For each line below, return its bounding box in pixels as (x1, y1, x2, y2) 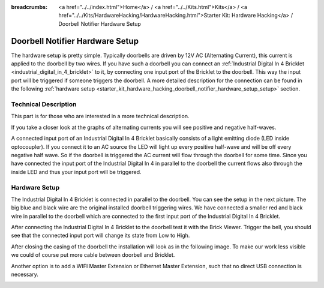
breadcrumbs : (11, 4, 48, 10)
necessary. (11, 271, 39, 278)
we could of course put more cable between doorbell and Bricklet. (11, 251, 175, 259)
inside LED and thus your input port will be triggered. (11, 168, 142, 175)
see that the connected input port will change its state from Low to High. (11, 232, 190, 239)
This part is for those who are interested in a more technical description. (11, 113, 190, 120)
